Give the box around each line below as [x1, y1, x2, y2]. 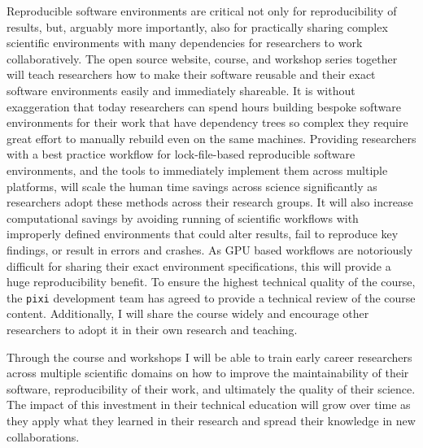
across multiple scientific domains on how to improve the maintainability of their [7, 364, 409, 381]
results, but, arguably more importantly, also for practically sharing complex [7, 18, 388, 35]
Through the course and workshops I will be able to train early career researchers [7, 348, 412, 365]
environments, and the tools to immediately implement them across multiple [7, 161, 388, 178]
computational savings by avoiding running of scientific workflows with [7, 209, 359, 226]
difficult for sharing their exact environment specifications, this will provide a [7, 257, 391, 274]
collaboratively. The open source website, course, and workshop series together [7, 50, 398, 67]
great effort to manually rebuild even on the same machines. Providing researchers [7, 129, 416, 146]
